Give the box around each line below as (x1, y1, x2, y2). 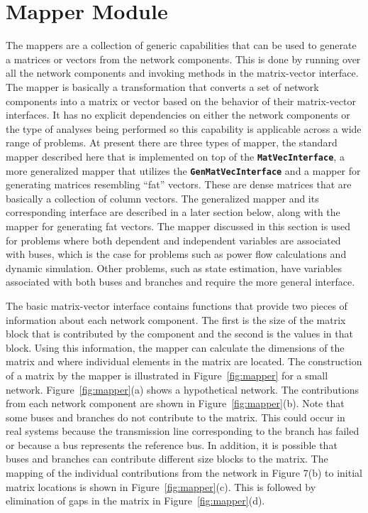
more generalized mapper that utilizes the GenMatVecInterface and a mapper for (6, 163, 361, 178)
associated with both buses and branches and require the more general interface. (6, 274, 355, 289)
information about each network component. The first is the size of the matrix (6, 312, 346, 327)
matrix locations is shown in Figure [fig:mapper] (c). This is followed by (6, 479, 316, 494)
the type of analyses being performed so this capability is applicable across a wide (6, 121, 362, 136)
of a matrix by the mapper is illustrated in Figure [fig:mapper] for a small (6, 367, 328, 382)
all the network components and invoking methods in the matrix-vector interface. (6, 65, 359, 80)
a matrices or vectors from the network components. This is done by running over (6, 51, 361, 66)
